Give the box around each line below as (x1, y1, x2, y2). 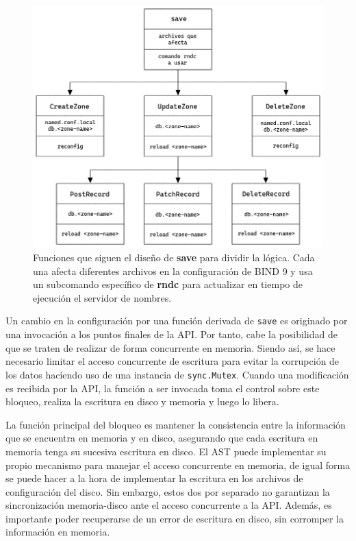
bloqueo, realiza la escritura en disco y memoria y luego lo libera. (5, 394, 279, 409)
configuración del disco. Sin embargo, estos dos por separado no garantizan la (5, 484, 330, 498)
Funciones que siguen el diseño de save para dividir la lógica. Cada (33, 250, 315, 265)
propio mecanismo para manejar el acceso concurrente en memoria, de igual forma (5, 457, 351, 472)
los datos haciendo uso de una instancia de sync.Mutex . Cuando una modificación (5, 367, 349, 381)
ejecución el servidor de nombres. (33, 290, 172, 304)
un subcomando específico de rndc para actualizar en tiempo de (33, 277, 303, 291)
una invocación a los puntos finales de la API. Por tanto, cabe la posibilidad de (5, 327, 338, 341)
